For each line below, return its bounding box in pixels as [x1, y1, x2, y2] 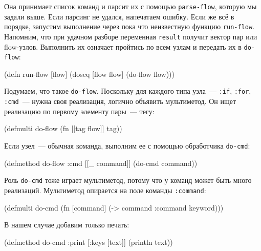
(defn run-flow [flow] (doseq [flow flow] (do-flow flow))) [4, 68, 175, 79]
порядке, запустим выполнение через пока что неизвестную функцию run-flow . [4, 21, 255, 32]
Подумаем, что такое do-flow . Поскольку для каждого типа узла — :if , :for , [4, 86, 251, 96]
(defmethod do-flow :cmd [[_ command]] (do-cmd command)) [4, 157, 198, 168]
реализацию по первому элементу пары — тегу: [4, 106, 155, 116]
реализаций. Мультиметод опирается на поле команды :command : [4, 184, 206, 195]
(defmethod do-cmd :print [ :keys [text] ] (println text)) [4, 236, 173, 247]
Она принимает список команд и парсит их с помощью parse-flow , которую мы [4, 1, 257, 11]
